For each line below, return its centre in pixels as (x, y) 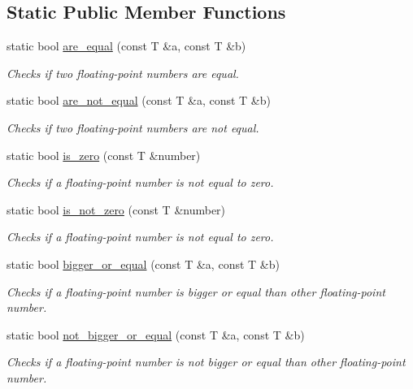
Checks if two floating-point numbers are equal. (123, 73)
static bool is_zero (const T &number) (104, 155)
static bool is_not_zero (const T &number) (116, 209)
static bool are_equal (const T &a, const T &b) (126, 46)
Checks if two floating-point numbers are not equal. (133, 127)
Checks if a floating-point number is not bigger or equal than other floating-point (206, 362)
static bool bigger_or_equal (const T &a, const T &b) (143, 264)
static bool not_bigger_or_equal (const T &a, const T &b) (156, 334)
